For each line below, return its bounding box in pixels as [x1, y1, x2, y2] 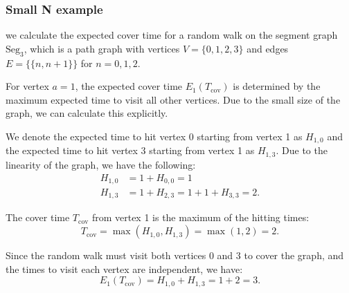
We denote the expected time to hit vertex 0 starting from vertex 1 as [6, 129, 303, 143]
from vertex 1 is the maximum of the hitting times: [91, 210, 310, 225]
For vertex [6, 79, 49, 93]
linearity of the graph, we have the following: [6, 157, 196, 171]
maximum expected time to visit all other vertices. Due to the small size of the [6, 92, 341, 106]
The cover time [6, 210, 70, 225]
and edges [247, 41, 289, 55]
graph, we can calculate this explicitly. [6, 106, 168, 120]
